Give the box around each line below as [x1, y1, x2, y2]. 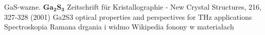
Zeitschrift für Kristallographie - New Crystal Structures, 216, [67, 2, 261, 12]
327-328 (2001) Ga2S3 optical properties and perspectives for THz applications [4, 11, 252, 22]
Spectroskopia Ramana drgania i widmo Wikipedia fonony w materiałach [4, 21, 234, 32]
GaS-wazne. [4, 2, 41, 12]
